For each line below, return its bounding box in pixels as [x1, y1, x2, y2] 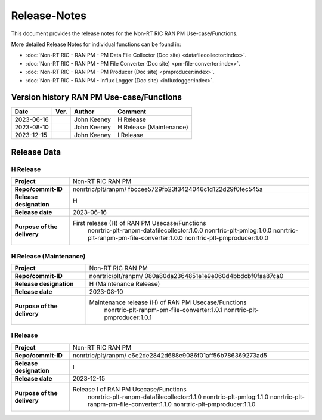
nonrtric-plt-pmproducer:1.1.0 [173, 400, 256, 408]
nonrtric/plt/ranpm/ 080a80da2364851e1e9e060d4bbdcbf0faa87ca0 [89, 271, 284, 280]
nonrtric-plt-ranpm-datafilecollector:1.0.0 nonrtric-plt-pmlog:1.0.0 [87, 227, 272, 235]
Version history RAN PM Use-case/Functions [11, 92, 182, 103]
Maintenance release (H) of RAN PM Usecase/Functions [89, 298, 247, 307]
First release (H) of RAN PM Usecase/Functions [72, 219, 206, 227]
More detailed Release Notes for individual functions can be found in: [11, 41, 181, 48]
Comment [117, 107, 146, 116]
